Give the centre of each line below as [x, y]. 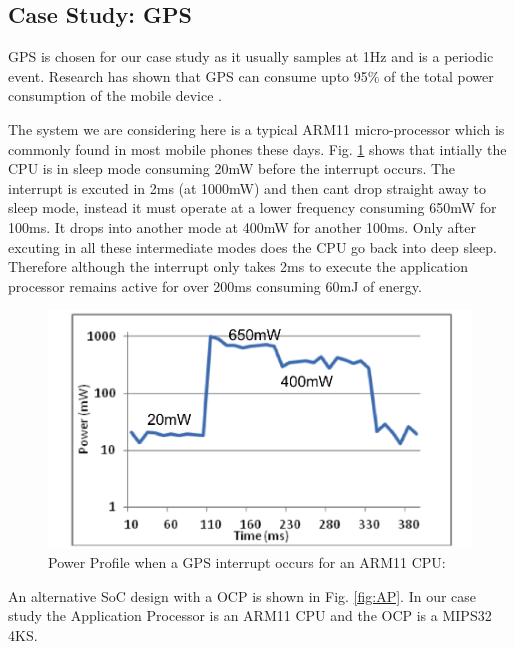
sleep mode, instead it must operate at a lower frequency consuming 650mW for [252, 207]
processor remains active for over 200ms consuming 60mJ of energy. [215, 285]
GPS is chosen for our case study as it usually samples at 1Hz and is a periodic [251, 56]
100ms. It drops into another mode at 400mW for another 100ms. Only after [242, 226]
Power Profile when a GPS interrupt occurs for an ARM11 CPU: [247, 562]
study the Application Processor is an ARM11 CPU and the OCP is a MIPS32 [250, 615]
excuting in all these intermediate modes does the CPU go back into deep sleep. [252, 246]
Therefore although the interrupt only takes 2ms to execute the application [238, 266]
